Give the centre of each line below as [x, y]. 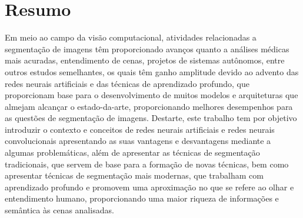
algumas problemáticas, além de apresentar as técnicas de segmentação [132, 152]
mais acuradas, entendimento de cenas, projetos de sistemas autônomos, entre [145, 60]
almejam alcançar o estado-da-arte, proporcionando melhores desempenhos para [149, 106]
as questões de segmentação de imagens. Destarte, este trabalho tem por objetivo [151, 118]
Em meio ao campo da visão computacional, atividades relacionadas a [131, 37]
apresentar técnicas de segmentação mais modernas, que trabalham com [134, 175]
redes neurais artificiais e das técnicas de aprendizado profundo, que [127, 83]
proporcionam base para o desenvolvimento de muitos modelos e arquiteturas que [151, 95]
